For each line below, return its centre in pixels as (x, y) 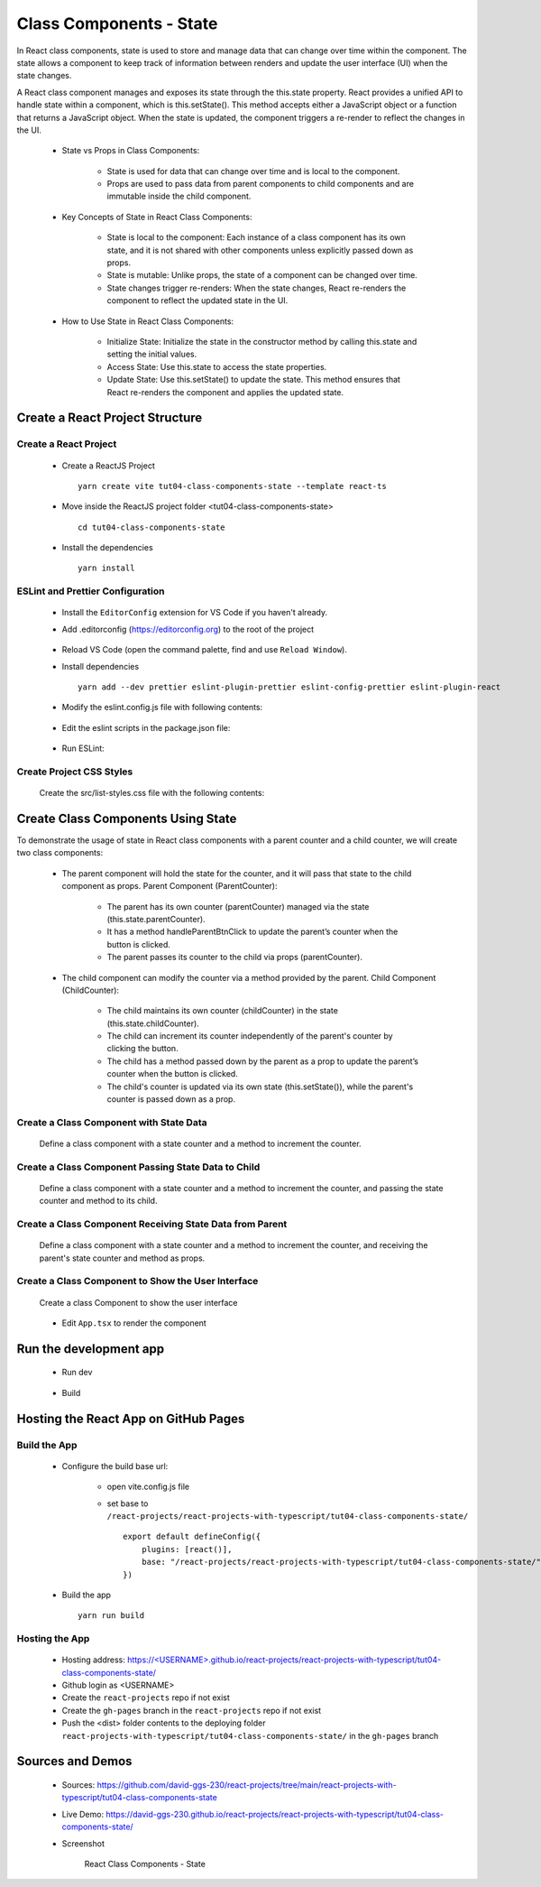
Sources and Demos (74, 1761)
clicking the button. (143, 1049)
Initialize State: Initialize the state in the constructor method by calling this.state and (262, 341)
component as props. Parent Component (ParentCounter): (170, 886)
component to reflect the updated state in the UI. (197, 301)
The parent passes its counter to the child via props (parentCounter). (234, 957)
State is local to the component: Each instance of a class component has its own (256, 237)
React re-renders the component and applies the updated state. (225, 392)
